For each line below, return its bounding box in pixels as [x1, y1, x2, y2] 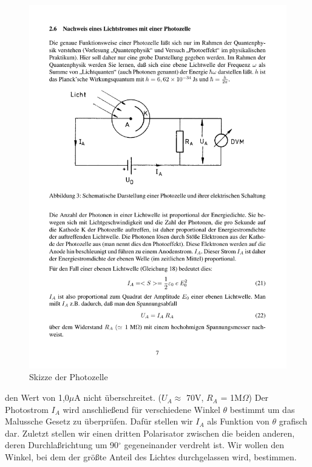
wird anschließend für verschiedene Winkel [63, 403, 220, 415]
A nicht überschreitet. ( [74, 391, 161, 404]
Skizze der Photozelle [29, 370, 108, 383]
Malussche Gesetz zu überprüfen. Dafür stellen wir [5, 415, 193, 428]
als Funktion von [207, 415, 270, 428]
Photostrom [5, 403, 49, 415]
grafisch [279, 415, 308, 428]
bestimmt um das [229, 403, 295, 415]
